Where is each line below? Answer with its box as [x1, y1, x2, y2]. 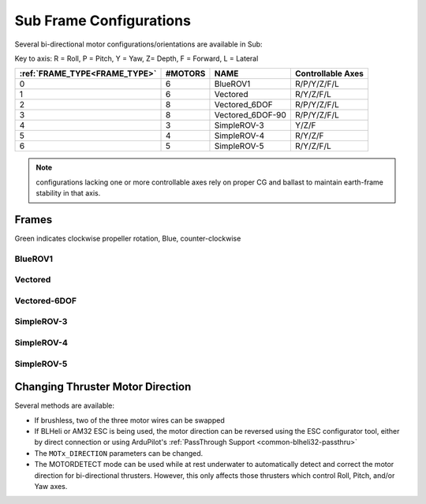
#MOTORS [165, 68, 206, 79]
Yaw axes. [34, 482, 68, 491]
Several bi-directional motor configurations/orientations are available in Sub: [14, 39, 263, 49]
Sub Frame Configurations [14, 12, 191, 29]
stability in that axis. [35, 189, 101, 198]
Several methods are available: [14, 401, 114, 410]
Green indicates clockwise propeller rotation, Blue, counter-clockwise [14, 233, 241, 244]
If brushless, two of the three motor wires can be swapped [34, 415, 225, 425]
